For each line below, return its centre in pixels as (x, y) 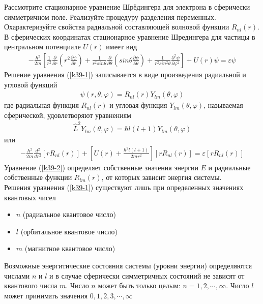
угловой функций (31, 84)
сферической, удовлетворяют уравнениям (68, 115)
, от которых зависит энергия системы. (162, 177)
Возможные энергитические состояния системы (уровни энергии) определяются (128, 265)
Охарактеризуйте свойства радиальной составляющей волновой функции (117, 27)
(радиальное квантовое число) (69, 214)
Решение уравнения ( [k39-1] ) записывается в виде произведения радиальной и (125, 74)
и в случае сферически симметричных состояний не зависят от (147, 275)
